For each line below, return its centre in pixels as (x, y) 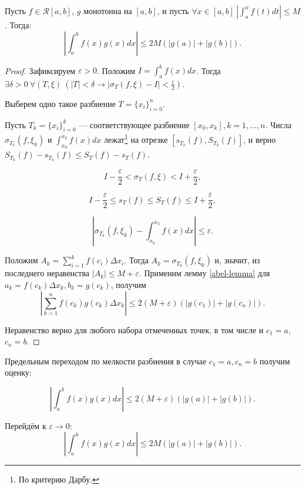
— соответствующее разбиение (134, 124)
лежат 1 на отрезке (136, 139)
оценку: (18, 372)
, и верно (260, 140)
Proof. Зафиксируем (40, 70)
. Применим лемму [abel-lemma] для (204, 273)
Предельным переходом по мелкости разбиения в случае (106, 361)
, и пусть (173, 11)
